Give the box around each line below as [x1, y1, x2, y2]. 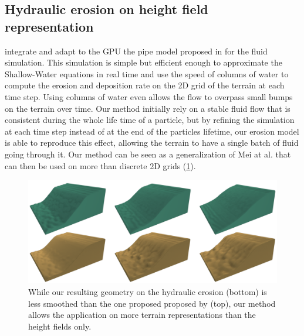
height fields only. [28, 320, 92, 332]
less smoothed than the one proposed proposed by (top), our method [28, 297, 276, 309]
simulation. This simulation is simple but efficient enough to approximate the [5, 56, 282, 68]
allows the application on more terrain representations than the [28, 308, 256, 321]
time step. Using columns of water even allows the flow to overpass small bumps [5, 90, 293, 102]
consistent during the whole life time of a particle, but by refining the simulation [5, 114, 295, 126]
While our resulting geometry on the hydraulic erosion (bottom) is [28, 285, 267, 297]
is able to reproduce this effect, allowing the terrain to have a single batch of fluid [5, 136, 299, 149]
